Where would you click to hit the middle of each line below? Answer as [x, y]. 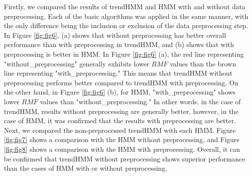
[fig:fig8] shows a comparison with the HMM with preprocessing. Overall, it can [122, 149]
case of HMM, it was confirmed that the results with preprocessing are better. [120, 120]
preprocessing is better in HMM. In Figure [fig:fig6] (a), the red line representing [124, 54]
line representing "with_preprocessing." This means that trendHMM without [118, 73]
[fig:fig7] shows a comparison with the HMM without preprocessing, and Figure [122, 139]
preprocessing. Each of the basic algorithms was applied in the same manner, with [126, 16]
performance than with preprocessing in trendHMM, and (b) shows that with [119, 44]
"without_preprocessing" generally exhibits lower [77, 63]
